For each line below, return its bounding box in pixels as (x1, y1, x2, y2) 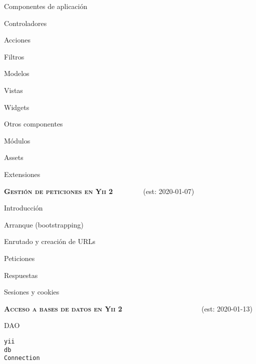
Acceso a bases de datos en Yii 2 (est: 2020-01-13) (4, 303, 252, 313)
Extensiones (4, 168, 40, 179)
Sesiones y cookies (4, 286, 59, 297)
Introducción (4, 202, 43, 213)
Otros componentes (4, 118, 63, 129)
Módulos (4, 135, 30, 145)
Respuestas (4, 269, 38, 280)
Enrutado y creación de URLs (4, 236, 95, 246)
